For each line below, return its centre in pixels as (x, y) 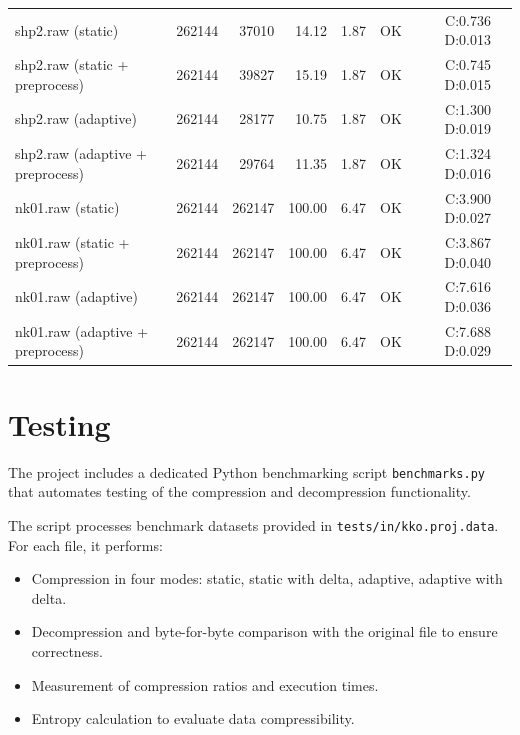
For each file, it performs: (85, 544)
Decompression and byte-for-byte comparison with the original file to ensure (264, 631)
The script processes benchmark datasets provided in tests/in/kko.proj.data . (253, 524)
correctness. (67, 650)
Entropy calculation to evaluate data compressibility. (193, 718)
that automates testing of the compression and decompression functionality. (239, 491)
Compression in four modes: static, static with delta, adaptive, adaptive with (267, 578)
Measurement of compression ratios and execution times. (205, 684)
